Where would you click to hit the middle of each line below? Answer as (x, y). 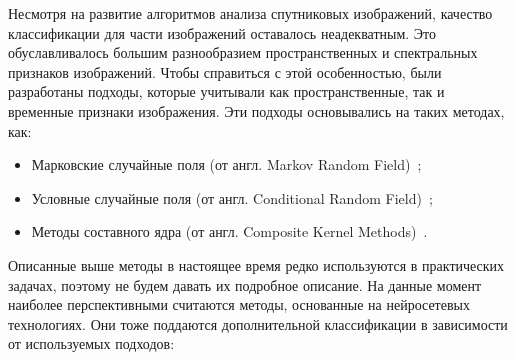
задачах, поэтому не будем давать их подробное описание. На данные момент (245, 284)
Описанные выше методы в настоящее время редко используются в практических (256, 264)
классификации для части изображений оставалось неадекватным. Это (222, 32)
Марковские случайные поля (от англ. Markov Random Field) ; (226, 164)
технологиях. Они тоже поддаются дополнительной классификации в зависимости (258, 323)
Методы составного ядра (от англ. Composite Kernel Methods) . (229, 231)
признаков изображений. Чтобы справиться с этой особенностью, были (225, 71)
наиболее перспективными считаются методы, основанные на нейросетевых (239, 304)
